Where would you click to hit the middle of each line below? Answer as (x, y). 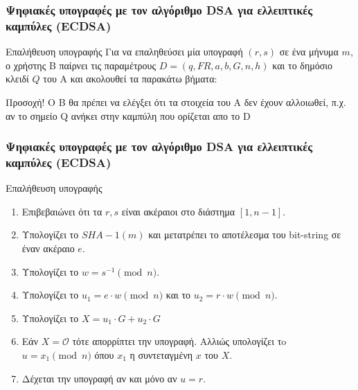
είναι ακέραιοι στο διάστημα (178, 211)
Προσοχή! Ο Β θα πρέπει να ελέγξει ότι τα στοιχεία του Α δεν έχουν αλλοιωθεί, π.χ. (176, 101)
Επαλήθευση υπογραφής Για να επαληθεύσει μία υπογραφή (124, 52)
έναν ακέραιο (48, 248)
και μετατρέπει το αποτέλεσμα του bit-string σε (245, 234)
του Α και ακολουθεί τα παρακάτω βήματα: (130, 79)
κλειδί (17, 79)
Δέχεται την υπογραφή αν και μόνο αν (99, 378)
